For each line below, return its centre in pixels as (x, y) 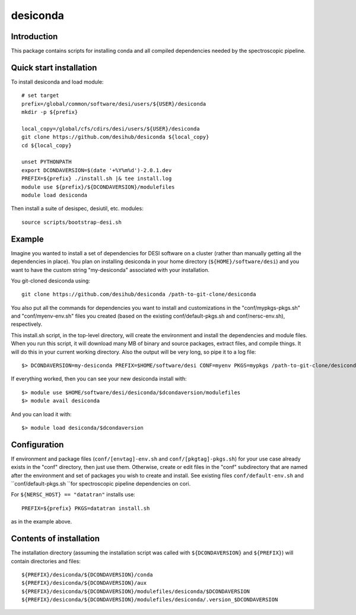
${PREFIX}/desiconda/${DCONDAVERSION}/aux (84, 583)
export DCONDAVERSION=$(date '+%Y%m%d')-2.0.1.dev (97, 170)
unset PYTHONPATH (47, 162)
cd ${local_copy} (47, 145)
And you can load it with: (41, 414)
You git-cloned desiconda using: (50, 280)
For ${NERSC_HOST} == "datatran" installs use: (73, 494)
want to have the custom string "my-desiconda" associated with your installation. (110, 270)
